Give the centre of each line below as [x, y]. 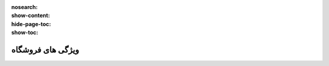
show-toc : [25, 33]
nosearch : [24, 7]
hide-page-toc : [31, 24]
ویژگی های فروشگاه [45, 49]
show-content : [30, 16]
